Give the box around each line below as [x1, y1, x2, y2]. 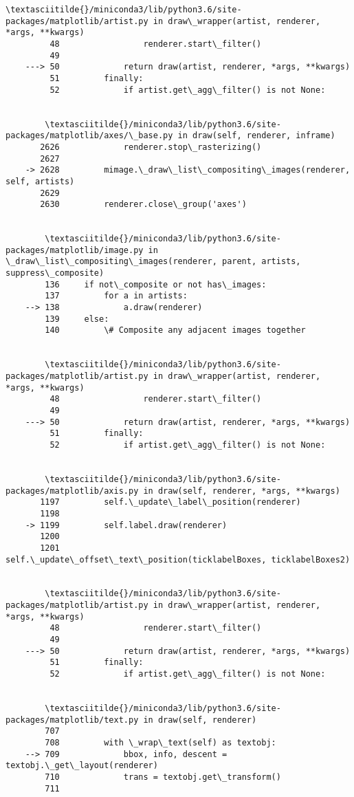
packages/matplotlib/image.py [5, 245, 144, 255]
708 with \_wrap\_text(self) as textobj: [45, 738, 276, 747]
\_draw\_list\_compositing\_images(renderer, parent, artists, [5, 256, 301, 267]
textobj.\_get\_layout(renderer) [5, 761, 158, 771]
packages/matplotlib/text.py [5, 714, 139, 725]
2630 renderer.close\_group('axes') [40, 199, 247, 210]
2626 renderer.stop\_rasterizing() [40, 142, 262, 152]
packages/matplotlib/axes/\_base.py [5, 131, 173, 141]
